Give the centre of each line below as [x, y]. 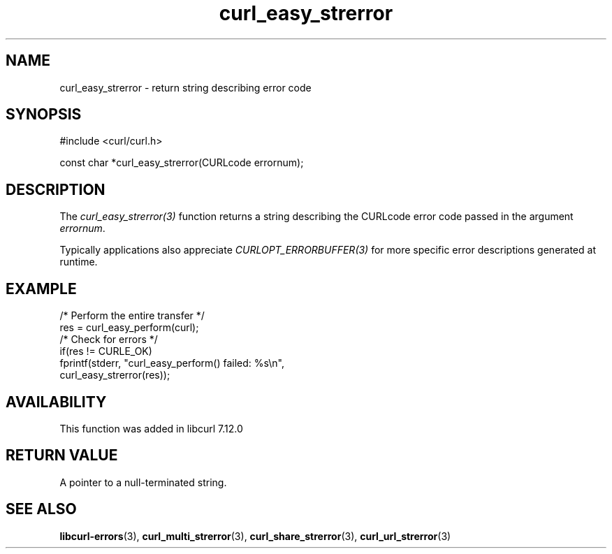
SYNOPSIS [44, 115]
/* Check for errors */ [109, 340]
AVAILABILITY [56, 402]
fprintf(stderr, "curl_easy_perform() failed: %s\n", [172, 363]
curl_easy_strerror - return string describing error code [185, 87]
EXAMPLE [41, 289]
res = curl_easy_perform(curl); [129, 328]
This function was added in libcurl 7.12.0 [151, 428]
